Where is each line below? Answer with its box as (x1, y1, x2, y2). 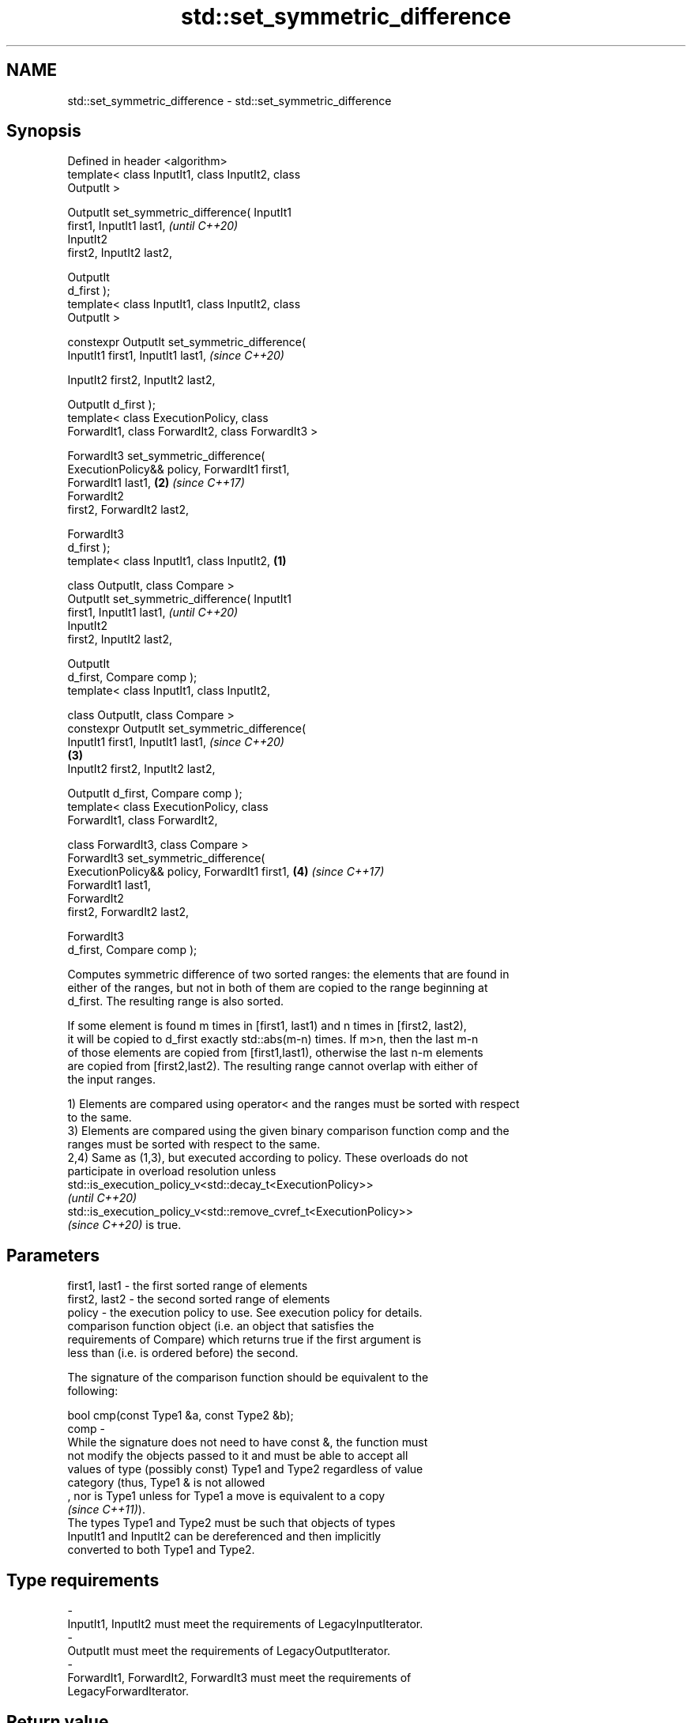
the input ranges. (67, 1073, 156, 1087)
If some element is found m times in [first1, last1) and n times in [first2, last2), (67, 1019, 467, 1033)
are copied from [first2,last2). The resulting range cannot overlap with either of (67, 1059, 478, 1073)
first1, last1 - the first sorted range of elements (67, 1279, 308, 1293)
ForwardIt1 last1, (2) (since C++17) (67, 476, 245, 490)
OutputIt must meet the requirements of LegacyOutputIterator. (67, 1644, 391, 1658)
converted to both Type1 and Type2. (67, 1543, 255, 1557)
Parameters (6, 1245, 100, 1265)
